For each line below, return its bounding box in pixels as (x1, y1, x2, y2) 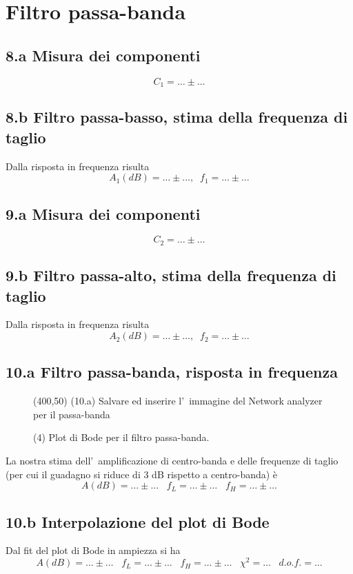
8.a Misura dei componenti (6, 44, 201, 65)
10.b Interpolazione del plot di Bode (6, 511, 270, 532)
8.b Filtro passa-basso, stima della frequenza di (6, 106, 348, 127)
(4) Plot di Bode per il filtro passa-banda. (33, 430, 210, 444)
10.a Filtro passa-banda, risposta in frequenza (6, 361, 338, 382)
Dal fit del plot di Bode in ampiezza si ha (6, 543, 181, 557)
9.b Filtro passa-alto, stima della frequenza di (6, 265, 336, 286)
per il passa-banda (33, 407, 110, 421)
